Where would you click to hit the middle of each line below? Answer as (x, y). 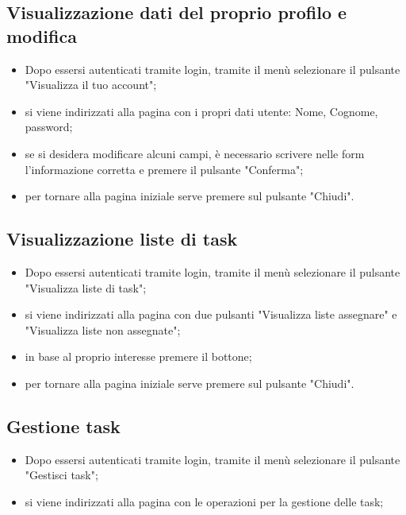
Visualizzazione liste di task (122, 239)
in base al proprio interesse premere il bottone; (138, 356)
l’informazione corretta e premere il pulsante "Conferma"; (164, 169)
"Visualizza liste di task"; (86, 287)
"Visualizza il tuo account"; (91, 85)
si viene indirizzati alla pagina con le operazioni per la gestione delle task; (204, 501)
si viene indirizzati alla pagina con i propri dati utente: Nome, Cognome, (201, 111)
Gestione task (63, 426)
